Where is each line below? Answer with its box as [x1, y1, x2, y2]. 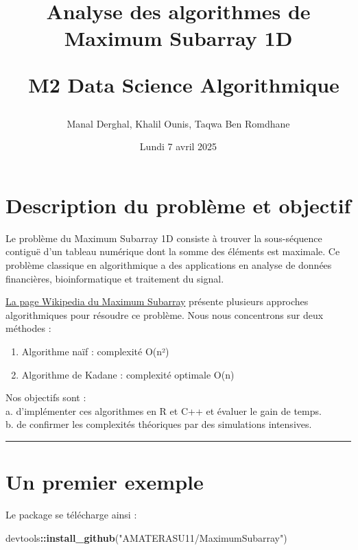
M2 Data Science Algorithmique [28, 70, 339, 98]
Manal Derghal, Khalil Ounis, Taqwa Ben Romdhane [67, 116, 290, 130]
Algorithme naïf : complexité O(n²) [21, 344, 169, 359]
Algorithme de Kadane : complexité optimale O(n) [21, 367, 235, 381]
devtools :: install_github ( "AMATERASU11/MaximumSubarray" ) [5, 530, 287, 545]
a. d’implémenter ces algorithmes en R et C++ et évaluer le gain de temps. [5, 403, 322, 418]
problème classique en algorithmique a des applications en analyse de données [5, 258, 332, 272]
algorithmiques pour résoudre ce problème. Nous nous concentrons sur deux [5, 307, 324, 322]
